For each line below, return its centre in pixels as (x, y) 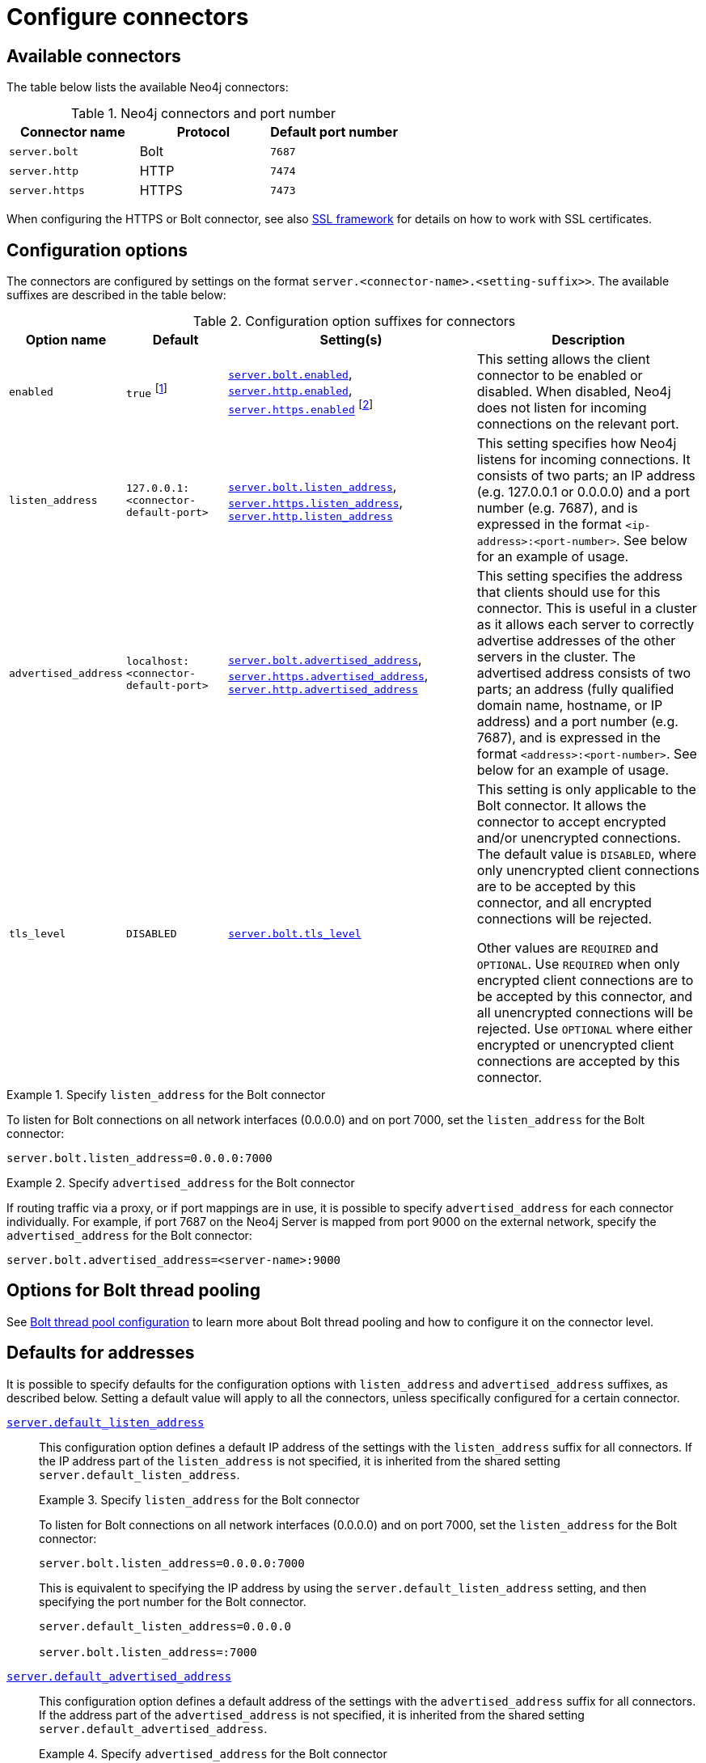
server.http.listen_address (311, 516)
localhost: (158, 661)
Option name (66, 340)
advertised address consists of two (584, 673)
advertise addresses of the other (576, 641)
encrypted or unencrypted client (575, 1045)
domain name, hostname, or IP (570, 706)
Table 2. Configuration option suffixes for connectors (354, 321)
